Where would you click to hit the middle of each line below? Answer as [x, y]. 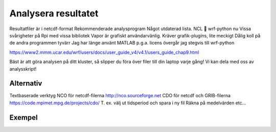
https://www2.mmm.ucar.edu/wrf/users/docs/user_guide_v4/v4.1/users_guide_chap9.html [104, 52]
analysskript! [23, 69]
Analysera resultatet [54, 13]
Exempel [24, 117]
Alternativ [26, 84]
